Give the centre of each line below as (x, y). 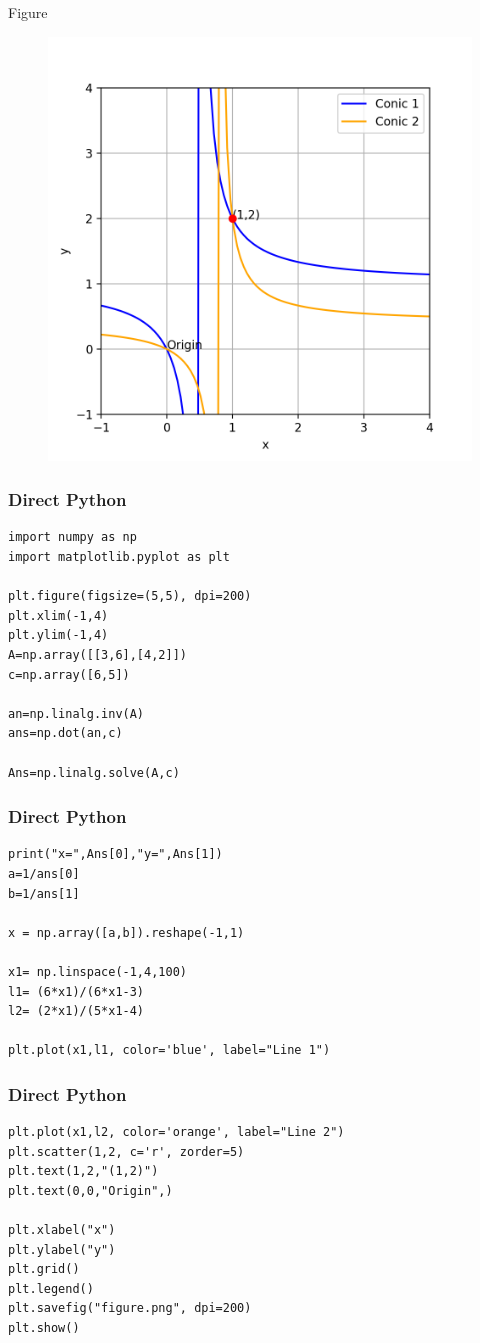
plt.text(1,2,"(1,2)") (83, 1171)
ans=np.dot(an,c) (65, 733)
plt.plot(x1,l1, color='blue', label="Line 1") (169, 1050)
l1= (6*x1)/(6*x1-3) (76, 991)
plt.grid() (44, 1269)
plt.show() (44, 1328)
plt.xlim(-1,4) (58, 615)
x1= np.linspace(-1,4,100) (97, 971)
